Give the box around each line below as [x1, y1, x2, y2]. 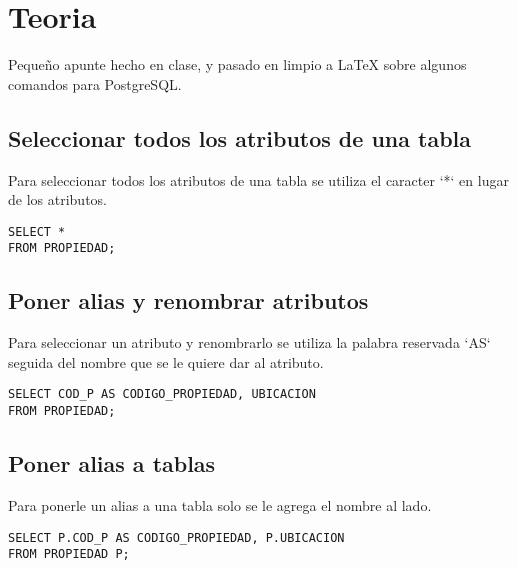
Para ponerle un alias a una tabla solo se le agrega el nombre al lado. [8, 494, 432, 515]
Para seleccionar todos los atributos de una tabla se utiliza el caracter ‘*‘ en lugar [8, 169, 509, 190]
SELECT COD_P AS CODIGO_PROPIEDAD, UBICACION [8, 387, 316, 402]
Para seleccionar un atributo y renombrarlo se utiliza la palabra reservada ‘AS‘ [8, 332, 491, 353]
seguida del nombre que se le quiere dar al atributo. [8, 351, 324, 372]
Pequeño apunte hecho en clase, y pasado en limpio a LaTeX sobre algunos [8, 54, 467, 75]
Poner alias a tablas [8, 448, 216, 479]
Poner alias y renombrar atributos [8, 285, 369, 316]
